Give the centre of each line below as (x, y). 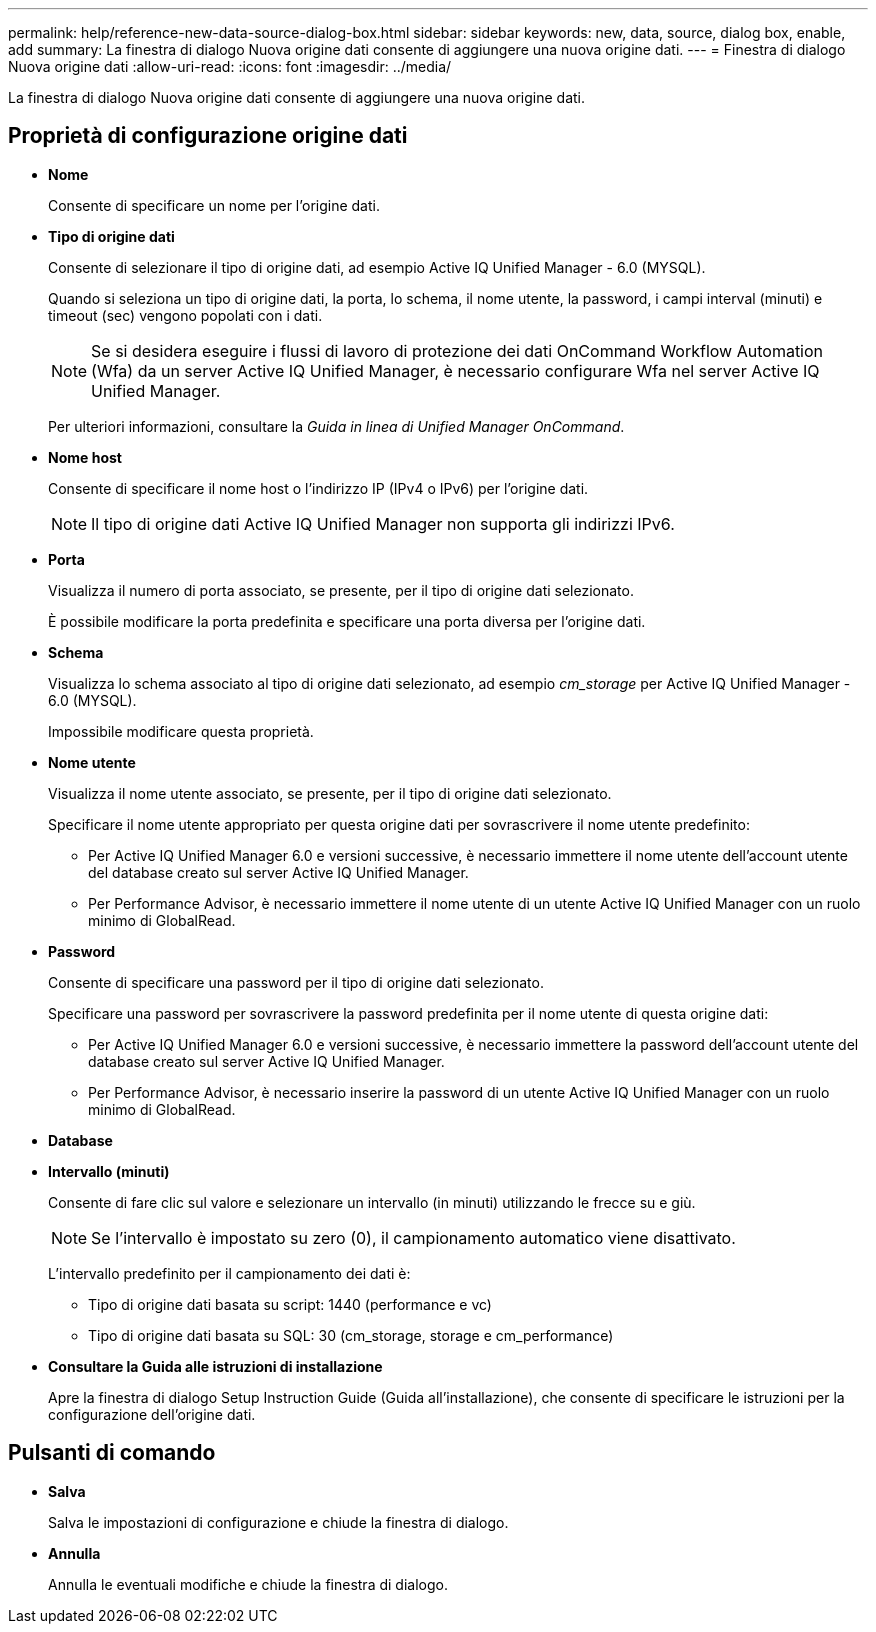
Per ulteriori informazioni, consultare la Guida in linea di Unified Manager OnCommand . (336, 426)
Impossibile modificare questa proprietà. (181, 731)
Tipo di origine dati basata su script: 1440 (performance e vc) (290, 1304)
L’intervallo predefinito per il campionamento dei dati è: (229, 1273)
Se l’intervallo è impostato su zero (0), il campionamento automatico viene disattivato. (413, 1237)
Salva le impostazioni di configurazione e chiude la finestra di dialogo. (278, 1522)
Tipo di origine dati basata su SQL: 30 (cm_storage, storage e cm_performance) (351, 1335)
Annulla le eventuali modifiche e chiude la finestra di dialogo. (248, 1584)
